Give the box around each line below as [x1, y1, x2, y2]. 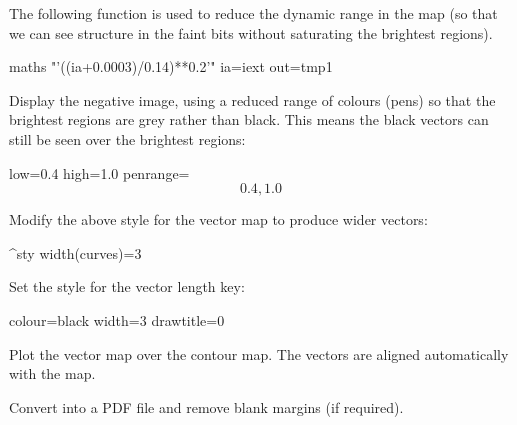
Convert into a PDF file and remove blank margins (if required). [9, 396, 404, 417]
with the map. [9, 363, 96, 384]
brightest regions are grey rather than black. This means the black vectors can [9, 109, 489, 130]
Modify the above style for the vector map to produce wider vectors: [9, 209, 428, 230]
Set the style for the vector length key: [9, 276, 245, 297]
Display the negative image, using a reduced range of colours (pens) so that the [9, 89, 496, 110]
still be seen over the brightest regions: [9, 128, 246, 149]
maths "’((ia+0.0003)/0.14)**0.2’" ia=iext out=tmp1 [9, 56, 333, 77]
